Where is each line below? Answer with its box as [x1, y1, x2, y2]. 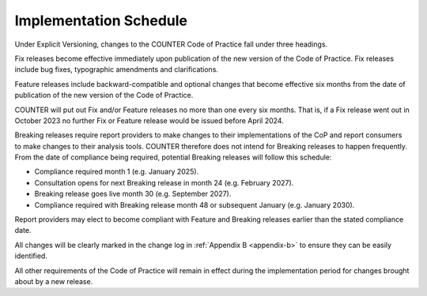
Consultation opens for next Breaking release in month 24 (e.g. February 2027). [34, 178, 294, 187]
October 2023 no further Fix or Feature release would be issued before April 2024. [14, 115, 284, 126]
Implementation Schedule [14, 12, 187, 29]
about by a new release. [14, 276, 93, 286]
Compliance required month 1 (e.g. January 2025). [34, 167, 199, 177]
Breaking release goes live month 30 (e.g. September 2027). [34, 189, 232, 199]
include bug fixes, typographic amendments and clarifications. [14, 65, 219, 74]
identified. [14, 251, 47, 260]
